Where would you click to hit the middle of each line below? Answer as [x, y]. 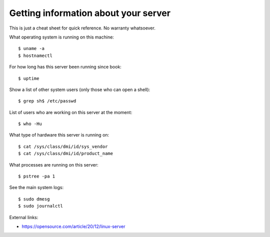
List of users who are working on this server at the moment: [71, 112]
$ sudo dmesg [34, 199]
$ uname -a [31, 48]
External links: [24, 217]
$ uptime [29, 78]
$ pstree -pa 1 [37, 176]
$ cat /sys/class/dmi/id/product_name [66, 153]
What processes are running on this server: [54, 164]
